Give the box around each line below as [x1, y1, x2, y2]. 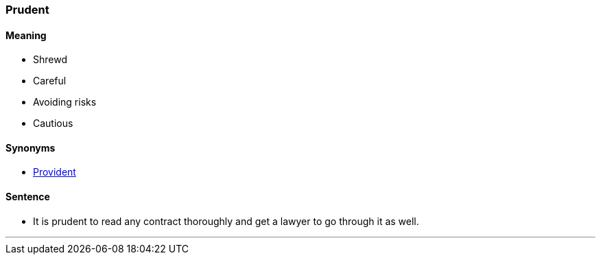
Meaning [5, 29, 47, 41]
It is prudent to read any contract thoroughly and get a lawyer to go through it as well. [33, 215, 419, 227]
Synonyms [5, 141, 56, 154]
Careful [33, 75, 67, 87]
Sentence [5, 191, 50, 203]
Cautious [33, 117, 73, 130]
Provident [33, 166, 76, 178]
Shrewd [33, 54, 67, 66]
